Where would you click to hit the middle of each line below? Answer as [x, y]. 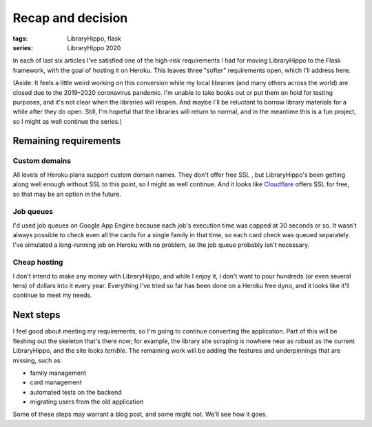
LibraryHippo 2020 [94, 47]
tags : [20, 39]
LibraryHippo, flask [94, 39]
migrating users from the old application [87, 402]
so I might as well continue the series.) [68, 121]
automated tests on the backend [76, 392]
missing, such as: [37, 360]
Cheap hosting [38, 263]
